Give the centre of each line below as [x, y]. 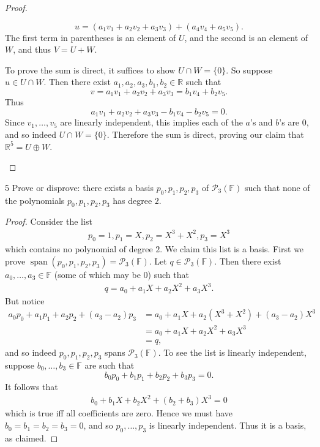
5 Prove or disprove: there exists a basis [79, 187]
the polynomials [35, 200]
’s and [261, 122]
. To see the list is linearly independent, [232, 352]
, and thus [32, 49]
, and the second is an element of [246, 37]
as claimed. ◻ [32, 438]
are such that [110, 365]
